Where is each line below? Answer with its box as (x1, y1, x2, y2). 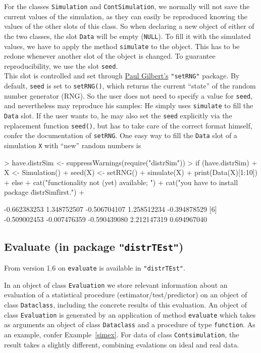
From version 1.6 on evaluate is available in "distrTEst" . (4, 262, 185, 273)
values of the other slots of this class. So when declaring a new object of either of (4, 21, 254, 31)
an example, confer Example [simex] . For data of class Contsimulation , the (4, 329, 239, 339)
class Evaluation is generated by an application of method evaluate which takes (4, 309, 256, 320)
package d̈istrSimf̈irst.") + (4, 187, 85, 197)
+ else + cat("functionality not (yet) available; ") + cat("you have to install (4, 176, 238, 187)
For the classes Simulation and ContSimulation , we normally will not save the (4, 1, 250, 11)
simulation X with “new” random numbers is (4, 140, 141, 150)
